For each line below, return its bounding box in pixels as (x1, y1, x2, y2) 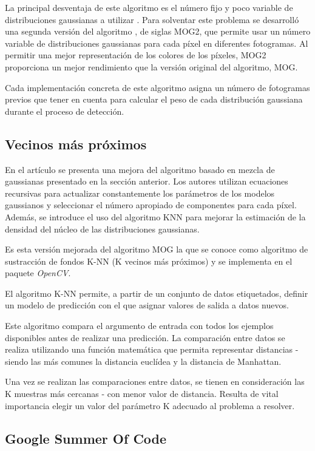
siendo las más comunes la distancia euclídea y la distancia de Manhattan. (5, 354, 282, 367)
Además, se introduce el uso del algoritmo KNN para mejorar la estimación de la (5, 210, 306, 223)
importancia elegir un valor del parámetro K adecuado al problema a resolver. (5, 399, 295, 412)
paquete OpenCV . (5, 266, 71, 279)
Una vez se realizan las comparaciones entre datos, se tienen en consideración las (5, 375, 305, 388)
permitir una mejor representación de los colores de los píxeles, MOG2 (5, 49, 266, 61)
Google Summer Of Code (5, 429, 167, 447)
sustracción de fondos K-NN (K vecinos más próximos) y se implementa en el (5, 254, 293, 267)
